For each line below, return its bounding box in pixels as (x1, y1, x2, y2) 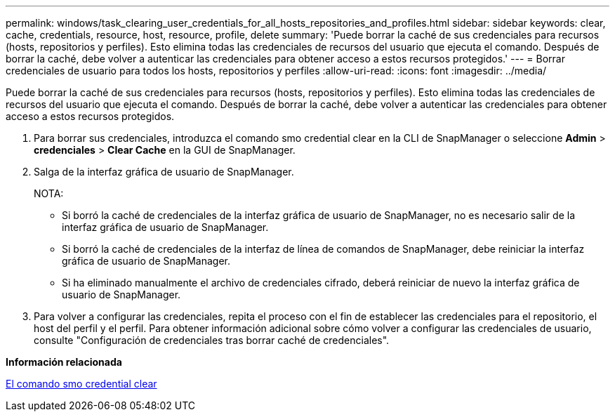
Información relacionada (6, 356, 122, 368)
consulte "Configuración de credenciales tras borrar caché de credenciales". (34, 334, 390, 346)
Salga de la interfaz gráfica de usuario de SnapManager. (34, 166, 294, 178)
